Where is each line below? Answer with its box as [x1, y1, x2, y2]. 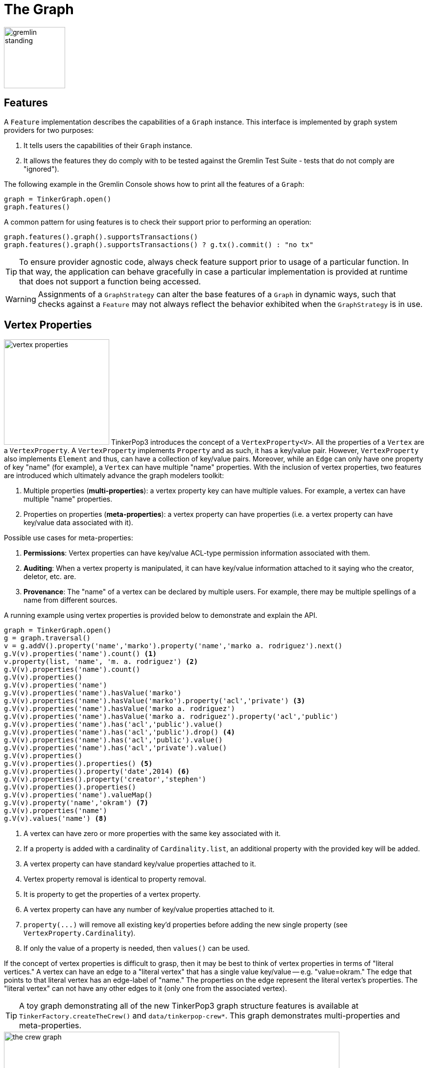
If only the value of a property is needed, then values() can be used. [24, 944, 250, 953]
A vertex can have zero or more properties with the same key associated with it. [24, 829, 281, 838]
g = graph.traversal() [4, 634, 91, 642]
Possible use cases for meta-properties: [4, 534, 133, 542]
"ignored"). [24, 164, 59, 173]
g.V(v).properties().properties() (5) [4, 760, 153, 768]
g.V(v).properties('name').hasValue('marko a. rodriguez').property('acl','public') [4, 712, 338, 721]
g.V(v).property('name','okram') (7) [4, 799, 149, 807]
